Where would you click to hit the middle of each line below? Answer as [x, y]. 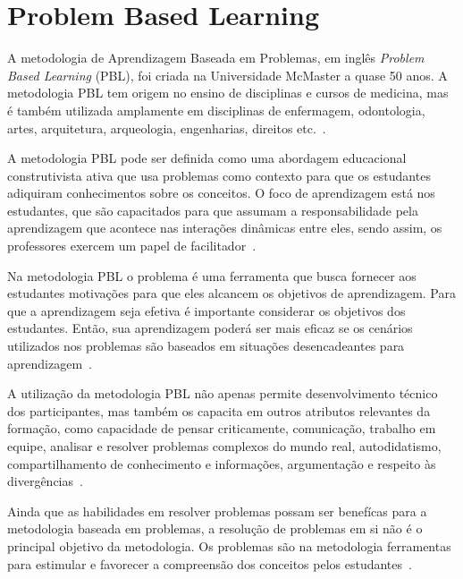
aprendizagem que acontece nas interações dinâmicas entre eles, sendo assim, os [225, 228]
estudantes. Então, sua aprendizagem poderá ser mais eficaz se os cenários [210, 328]
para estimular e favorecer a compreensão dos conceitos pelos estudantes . [210, 563]
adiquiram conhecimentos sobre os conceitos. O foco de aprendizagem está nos [221, 193]
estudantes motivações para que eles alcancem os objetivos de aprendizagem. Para [231, 293]
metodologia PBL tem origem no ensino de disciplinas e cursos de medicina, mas [228, 93]
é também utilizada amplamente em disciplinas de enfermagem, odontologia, [216, 110]
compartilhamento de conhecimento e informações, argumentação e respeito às [222, 463]
